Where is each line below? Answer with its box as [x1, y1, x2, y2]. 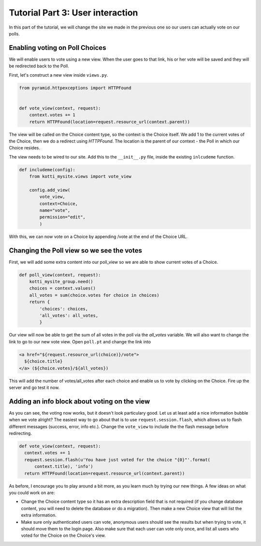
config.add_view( [29, 187, 71, 193]
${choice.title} [24, 359, 63, 364]
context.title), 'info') [34, 464, 94, 469]
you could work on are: [9, 490, 55, 496]
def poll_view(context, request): [19, 272, 101, 277]
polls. [9, 31, 20, 36]
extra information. [21, 512, 57, 518]
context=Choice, [39, 201, 78, 206]
